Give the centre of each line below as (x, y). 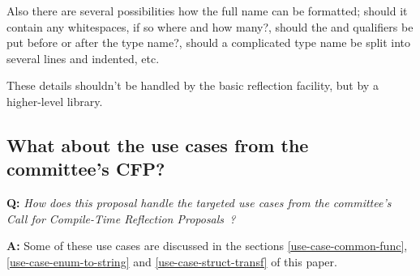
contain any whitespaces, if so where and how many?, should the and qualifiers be (210, 26)
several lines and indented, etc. (83, 58)
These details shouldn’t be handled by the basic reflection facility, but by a (193, 85)
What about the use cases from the (158, 144)
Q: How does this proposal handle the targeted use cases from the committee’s (199, 203)
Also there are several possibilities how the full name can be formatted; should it (207, 11)
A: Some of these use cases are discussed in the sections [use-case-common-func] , (207, 246)
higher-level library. (55, 101)
